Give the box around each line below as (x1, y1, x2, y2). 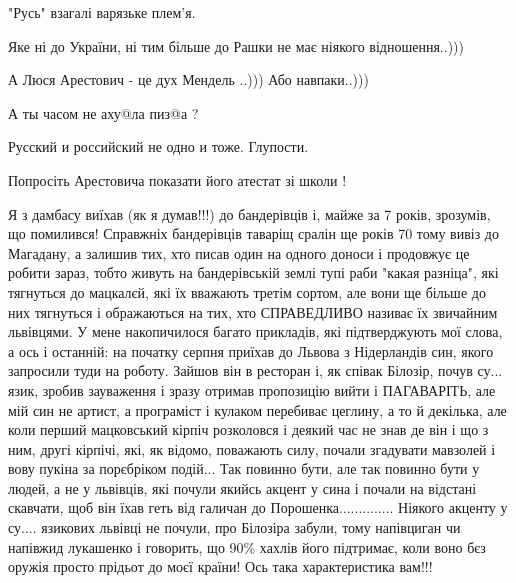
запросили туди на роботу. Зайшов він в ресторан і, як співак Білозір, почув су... (8, 360, 503, 381)
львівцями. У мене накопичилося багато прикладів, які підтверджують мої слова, (8, 321, 503, 342)
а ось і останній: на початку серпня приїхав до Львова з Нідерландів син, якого (8, 340, 494, 361)
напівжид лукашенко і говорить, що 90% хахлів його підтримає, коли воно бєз (8, 536, 486, 557)
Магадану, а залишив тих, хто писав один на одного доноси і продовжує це (8, 242, 470, 263)
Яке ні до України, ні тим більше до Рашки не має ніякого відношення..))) (8, 35, 464, 56)
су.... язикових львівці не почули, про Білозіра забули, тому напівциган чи (8, 517, 461, 538)
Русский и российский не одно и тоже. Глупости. (8, 136, 309, 157)
